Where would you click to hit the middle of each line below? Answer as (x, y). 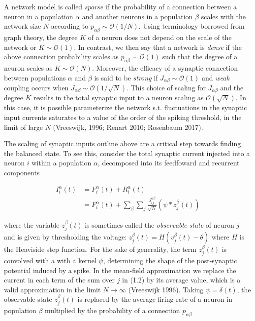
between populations (35, 77)
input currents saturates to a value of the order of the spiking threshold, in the (123, 117)
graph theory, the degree (41, 37)
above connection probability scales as (61, 57)
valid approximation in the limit (52, 289)
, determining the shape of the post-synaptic (170, 260)
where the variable (32, 225)
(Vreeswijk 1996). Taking (166, 289)
